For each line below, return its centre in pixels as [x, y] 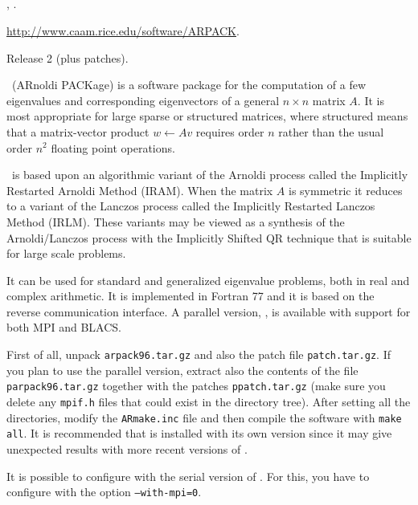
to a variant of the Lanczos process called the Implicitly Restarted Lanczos [191, 206]
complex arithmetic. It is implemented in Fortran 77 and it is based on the [191, 296]
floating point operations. [113, 147]
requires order [230, 131]
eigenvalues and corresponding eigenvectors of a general [143, 100]
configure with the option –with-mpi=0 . [104, 492]
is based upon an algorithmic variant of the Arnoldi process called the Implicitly [210, 175]
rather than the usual [331, 131]
